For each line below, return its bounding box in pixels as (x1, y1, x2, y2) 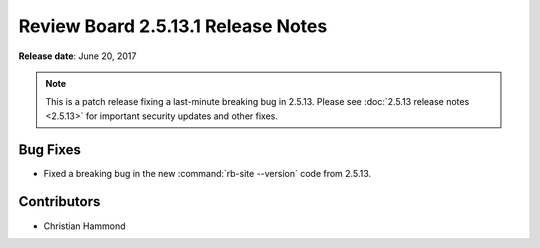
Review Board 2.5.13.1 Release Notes (18, 15, 328, 37)
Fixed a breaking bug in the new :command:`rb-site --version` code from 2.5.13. (43, 167, 372, 179)
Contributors (18, 193, 101, 210)
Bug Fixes (18, 141, 82, 158)
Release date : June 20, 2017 (18, 50, 137, 62)
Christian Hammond (43, 220, 126, 232)
